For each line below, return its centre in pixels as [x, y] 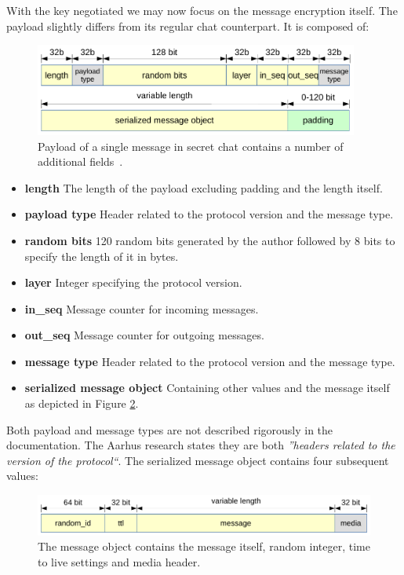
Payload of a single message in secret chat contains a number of [191, 146]
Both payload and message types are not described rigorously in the [170, 429]
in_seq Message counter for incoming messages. [142, 308]
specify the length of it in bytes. [102, 256]
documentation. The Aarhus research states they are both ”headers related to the [201, 445]
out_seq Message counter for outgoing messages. [144, 335]
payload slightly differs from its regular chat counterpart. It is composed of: [188, 26]
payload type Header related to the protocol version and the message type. [209, 214]
